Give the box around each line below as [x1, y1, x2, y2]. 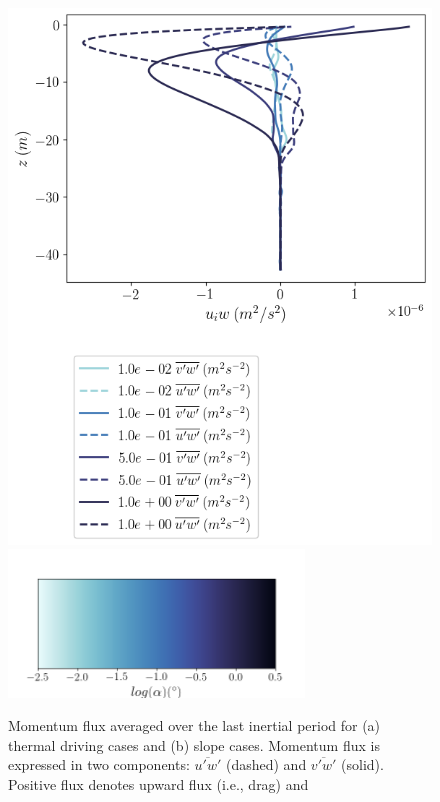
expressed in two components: [8, 754, 190, 775]
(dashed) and [225, 754, 307, 775]
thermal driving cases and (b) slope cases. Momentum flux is [8, 734, 380, 755]
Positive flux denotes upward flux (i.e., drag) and [8, 774, 309, 795]
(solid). [341, 754, 384, 775]
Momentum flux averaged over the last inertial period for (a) [8, 715, 381, 736]
